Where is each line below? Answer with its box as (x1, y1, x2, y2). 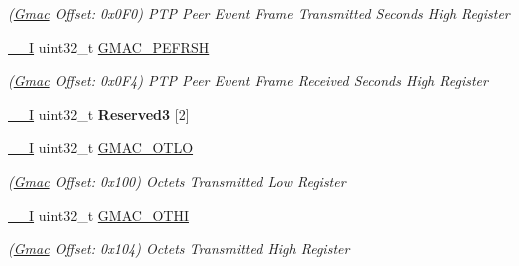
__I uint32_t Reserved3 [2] (8, 103, 190, 124)
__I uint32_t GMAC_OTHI (8, 204, 189, 225)
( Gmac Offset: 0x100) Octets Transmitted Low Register (8, 170, 346, 191)
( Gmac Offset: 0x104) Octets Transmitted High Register (8, 238, 350, 259)
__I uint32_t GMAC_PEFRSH (8, 36, 210, 57)
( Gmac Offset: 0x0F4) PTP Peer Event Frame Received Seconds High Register (8, 70, 488, 91)
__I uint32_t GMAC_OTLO (8, 137, 194, 158)
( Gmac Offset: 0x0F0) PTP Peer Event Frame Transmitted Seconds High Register (8, 3, 510, 23)
